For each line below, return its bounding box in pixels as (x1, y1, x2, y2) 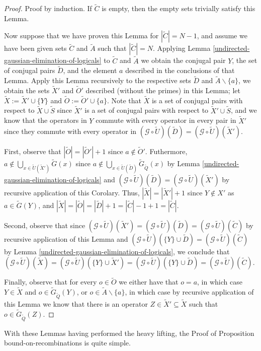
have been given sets (4, 43, 67, 53)
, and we (230, 105, 257, 115)
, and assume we (197, 30, 247, 41)
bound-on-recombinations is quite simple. (4, 337, 131, 348)
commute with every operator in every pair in (96, 115, 236, 125)
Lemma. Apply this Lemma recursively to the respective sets (4, 75, 191, 86)
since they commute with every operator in (4, 126, 137, 136)
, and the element (63, 65, 117, 76)
